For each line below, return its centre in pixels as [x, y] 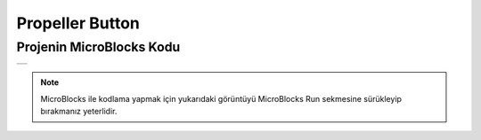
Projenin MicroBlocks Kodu [98, 47]
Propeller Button [78, 23]
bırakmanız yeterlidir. [79, 112]
